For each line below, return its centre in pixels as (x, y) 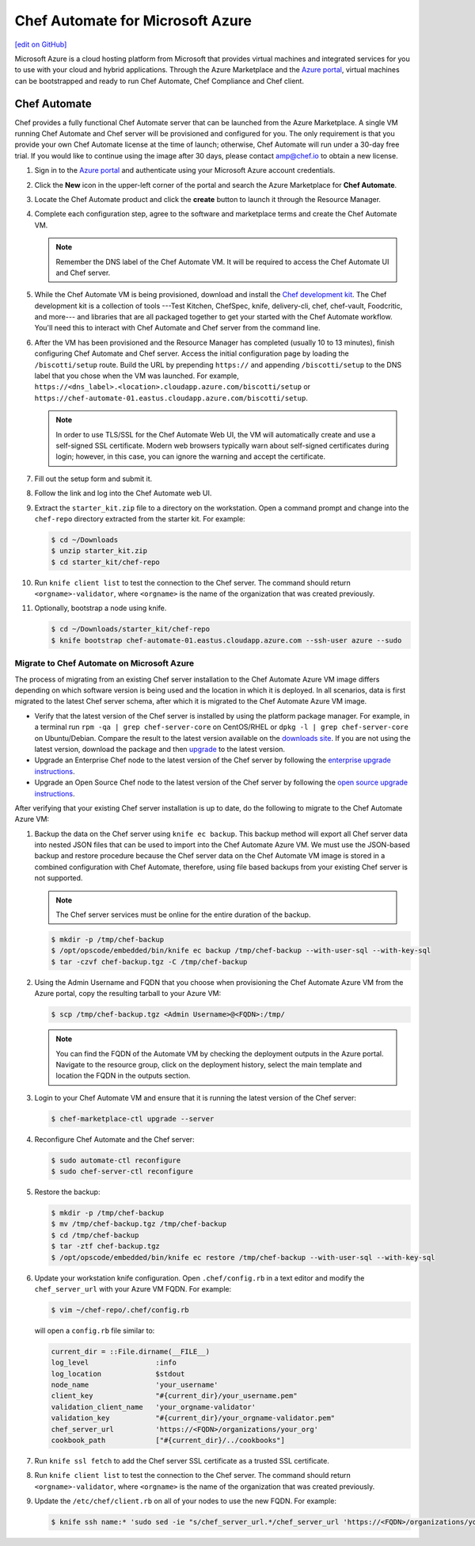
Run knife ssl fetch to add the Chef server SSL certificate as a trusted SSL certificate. (182, 1461)
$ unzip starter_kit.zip (99, 551)
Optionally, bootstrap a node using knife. (101, 608)
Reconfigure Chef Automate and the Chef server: (114, 1139)
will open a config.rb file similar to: (95, 1330)
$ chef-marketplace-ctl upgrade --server (133, 1118)
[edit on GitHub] (41, 44)
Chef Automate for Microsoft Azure (133, 21)
